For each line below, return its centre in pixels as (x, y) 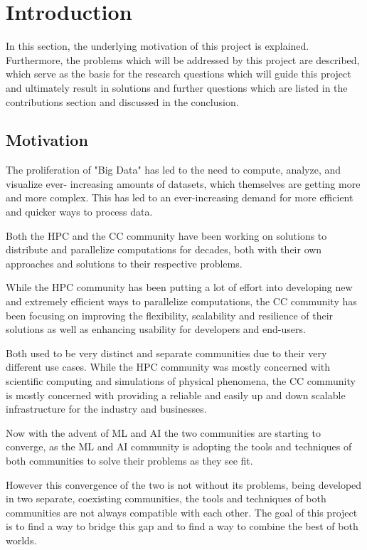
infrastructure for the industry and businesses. (106, 409)
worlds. (21, 540)
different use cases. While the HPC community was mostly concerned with (168, 367)
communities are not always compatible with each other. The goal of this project (182, 512)
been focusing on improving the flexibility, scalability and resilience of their (170, 315)
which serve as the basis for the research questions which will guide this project (179, 74)
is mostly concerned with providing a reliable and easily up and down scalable (176, 395)
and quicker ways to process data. (79, 212)
